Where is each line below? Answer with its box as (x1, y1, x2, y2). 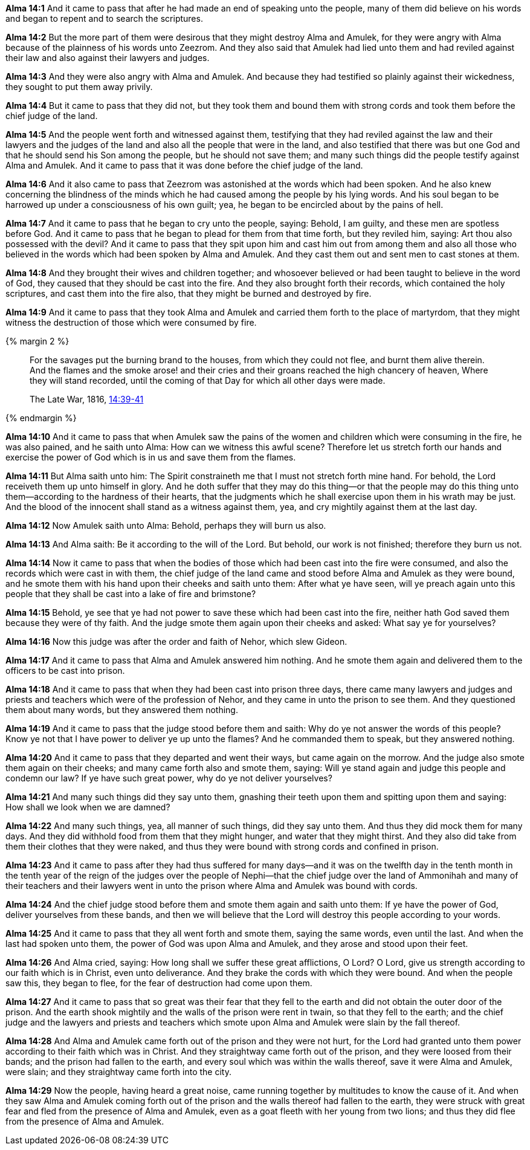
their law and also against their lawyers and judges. (5, 53, 210, 63)
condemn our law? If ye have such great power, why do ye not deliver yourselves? (5, 773, 332, 783)
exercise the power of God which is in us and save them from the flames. (5, 452, 296, 462)
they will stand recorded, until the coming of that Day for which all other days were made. (30, 375, 386, 386)
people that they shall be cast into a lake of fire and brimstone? (5, 589, 256, 599)
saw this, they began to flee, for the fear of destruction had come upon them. (5, 978, 312, 988)
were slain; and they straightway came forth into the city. (5, 1067, 231, 1077)
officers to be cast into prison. (5, 665, 125, 676)
